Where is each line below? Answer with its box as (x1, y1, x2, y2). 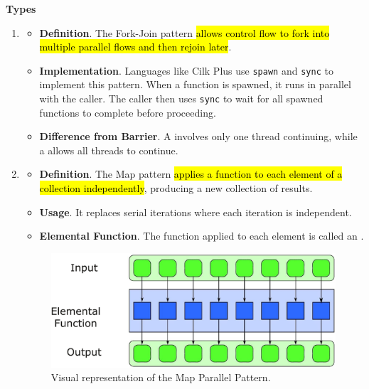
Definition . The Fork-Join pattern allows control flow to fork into (39, 25, 330, 40)
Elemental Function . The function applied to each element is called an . (39, 228, 364, 243)
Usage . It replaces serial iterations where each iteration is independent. (39, 204, 352, 219)
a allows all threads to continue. (39, 142, 178, 157)
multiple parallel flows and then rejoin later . (39, 39, 232, 54)
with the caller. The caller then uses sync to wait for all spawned (39, 91, 323, 106)
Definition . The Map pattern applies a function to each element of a (39, 166, 343, 181)
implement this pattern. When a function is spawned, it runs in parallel (39, 77, 351, 92)
